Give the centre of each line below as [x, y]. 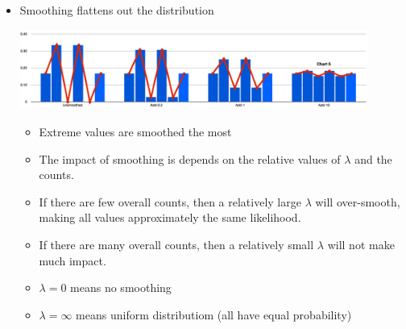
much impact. [72, 260]
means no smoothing [121, 287]
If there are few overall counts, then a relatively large [170, 201]
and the [373, 158]
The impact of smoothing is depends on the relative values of [190, 158]
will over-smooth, [358, 201]
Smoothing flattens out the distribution [117, 10]
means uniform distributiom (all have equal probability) [214, 314]
